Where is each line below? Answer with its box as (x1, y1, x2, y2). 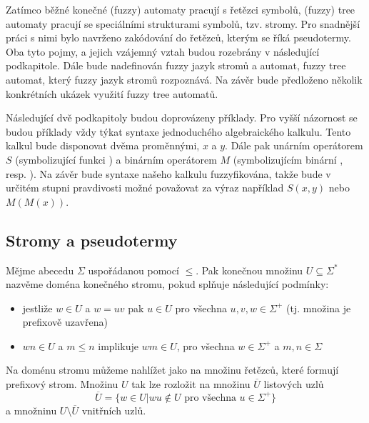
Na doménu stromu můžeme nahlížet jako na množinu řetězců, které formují (6, 362, 339, 377)
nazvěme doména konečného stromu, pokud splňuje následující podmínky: (6, 277, 329, 292)
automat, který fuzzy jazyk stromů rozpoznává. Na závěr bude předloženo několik (6, 71, 363, 86)
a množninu (6, 402, 57, 417)
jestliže (22, 300, 53, 315)
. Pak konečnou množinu (196, 262, 303, 277)
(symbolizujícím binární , (233, 151, 343, 166)
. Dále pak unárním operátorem (225, 138, 363, 153)
